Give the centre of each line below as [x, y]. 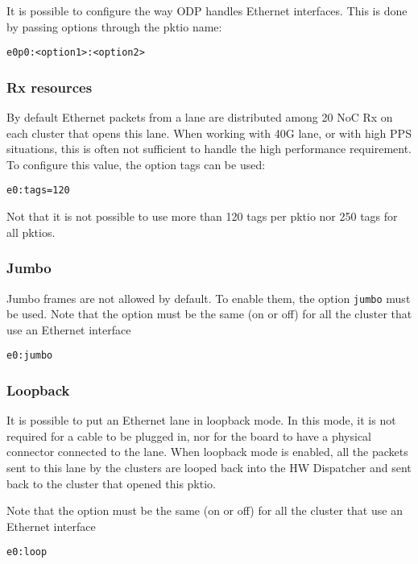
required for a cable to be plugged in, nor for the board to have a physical [189, 435]
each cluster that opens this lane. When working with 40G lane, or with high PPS [209, 133]
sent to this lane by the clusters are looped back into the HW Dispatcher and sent [209, 467]
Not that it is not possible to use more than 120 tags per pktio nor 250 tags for [202, 216]
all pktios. [31, 232]
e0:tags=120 [38, 191]
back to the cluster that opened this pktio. [111, 483]
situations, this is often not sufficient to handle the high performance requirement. [209, 149]
